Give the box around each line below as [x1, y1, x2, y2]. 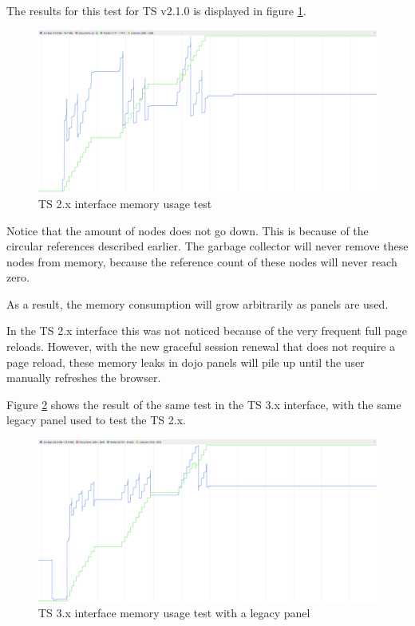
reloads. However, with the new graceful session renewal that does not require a [6, 338, 396, 355]
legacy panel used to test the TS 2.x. [6, 411, 186, 428]
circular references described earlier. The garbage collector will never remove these [6, 238, 409, 254]
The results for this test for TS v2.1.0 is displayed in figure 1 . [6, 2, 306, 18]
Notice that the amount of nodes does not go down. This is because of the [6, 222, 369, 238]
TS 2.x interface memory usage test [38, 195, 212, 211]
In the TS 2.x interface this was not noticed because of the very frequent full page [6, 322, 407, 339]
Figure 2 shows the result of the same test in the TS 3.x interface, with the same [6, 396, 401, 412]
